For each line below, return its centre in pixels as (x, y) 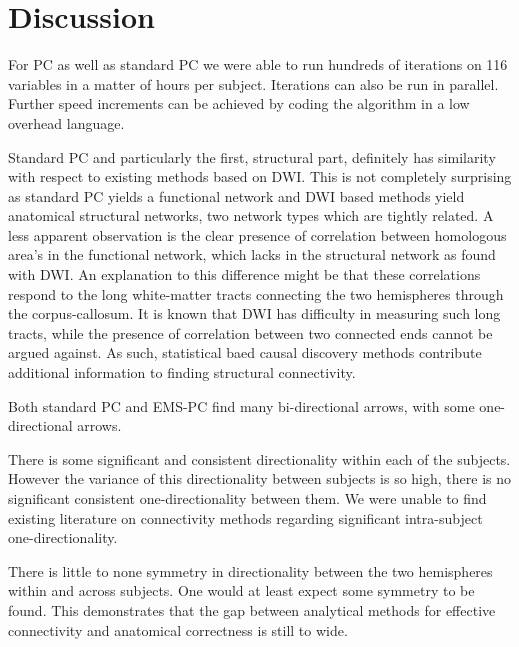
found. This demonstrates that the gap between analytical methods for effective (252, 609)
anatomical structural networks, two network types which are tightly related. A (251, 215)
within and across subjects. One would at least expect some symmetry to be (241, 590)
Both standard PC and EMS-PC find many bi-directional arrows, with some (241, 405)
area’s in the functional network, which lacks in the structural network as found (252, 254)
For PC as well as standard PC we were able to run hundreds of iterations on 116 (258, 64)
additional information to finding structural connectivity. (182, 372)
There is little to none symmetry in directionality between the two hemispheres (250, 570)
